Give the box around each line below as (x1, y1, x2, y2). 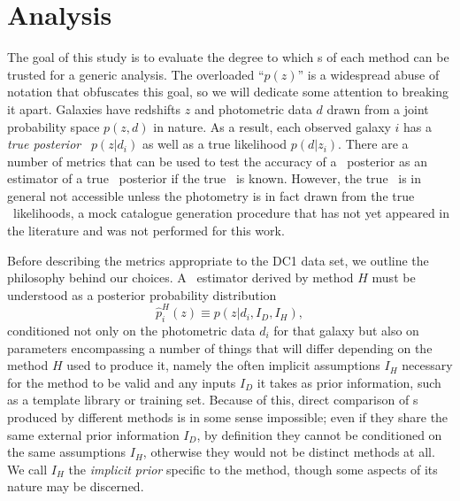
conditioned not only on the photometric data (7, 320, 256, 339)
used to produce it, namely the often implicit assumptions (66, 356, 380, 374)
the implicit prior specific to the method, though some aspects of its (68, 459, 438, 478)
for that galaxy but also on (273, 320, 419, 339)
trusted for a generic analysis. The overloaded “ (7, 65, 264, 83)
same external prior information (7, 425, 180, 443)
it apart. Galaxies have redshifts (7, 99, 181, 118)
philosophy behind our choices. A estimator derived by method (7, 268, 354, 287)
